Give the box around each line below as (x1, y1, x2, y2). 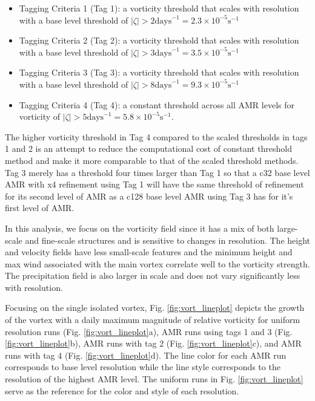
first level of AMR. (5, 201, 75, 214)
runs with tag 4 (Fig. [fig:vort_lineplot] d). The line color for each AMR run (5, 348, 287, 361)
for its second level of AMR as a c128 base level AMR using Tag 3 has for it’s (5, 189, 293, 202)
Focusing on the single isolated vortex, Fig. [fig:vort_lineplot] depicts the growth (5, 301, 305, 314)
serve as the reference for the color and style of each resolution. (5, 384, 239, 397)
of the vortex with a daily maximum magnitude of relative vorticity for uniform (5, 313, 300, 326)
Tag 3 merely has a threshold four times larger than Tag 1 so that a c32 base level (5, 166, 310, 178)
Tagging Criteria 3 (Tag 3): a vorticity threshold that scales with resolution (19, 66, 299, 79)
